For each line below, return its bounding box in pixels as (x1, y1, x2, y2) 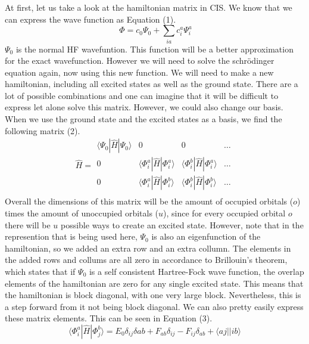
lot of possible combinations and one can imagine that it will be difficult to (5, 89, 279, 101)
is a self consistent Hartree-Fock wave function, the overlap (89, 265, 304, 277)
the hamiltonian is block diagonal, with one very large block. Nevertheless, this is (5, 289, 301, 301)
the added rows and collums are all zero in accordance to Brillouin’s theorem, (5, 253, 288, 266)
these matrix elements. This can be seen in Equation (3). (5, 312, 213, 324)
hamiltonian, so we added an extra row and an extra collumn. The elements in (5, 241, 291, 254)
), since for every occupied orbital (163, 206, 286, 219)
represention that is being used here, (5, 230, 138, 243)
